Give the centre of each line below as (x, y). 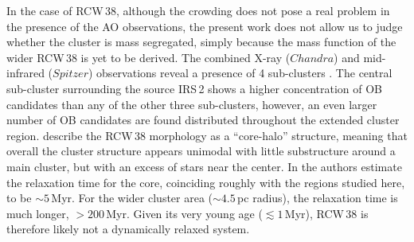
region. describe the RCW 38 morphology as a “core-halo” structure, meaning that (207, 135)
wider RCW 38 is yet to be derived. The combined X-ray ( (148, 57)
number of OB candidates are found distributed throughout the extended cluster (203, 120)
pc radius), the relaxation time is (318, 198)
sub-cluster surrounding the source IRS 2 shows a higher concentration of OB (195, 88)
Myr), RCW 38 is (326, 213)
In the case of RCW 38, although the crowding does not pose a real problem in (198, 10)
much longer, (38, 213)
